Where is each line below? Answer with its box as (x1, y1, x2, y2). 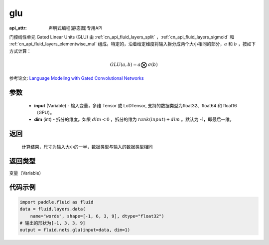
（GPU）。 (34, 110, 55, 116)
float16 (223, 102, 237, 108)
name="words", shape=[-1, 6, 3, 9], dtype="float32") (30, 213, 164, 219)
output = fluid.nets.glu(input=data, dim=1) (19, 227, 131, 233)
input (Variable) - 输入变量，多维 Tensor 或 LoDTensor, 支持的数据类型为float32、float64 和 (34, 102, 222, 108)
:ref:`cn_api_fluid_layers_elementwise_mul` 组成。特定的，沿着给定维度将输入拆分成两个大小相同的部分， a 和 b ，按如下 (9, 41, 256, 47)
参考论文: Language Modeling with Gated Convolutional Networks (9, 75, 144, 81)
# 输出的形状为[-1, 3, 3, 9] (19, 220, 86, 226)
